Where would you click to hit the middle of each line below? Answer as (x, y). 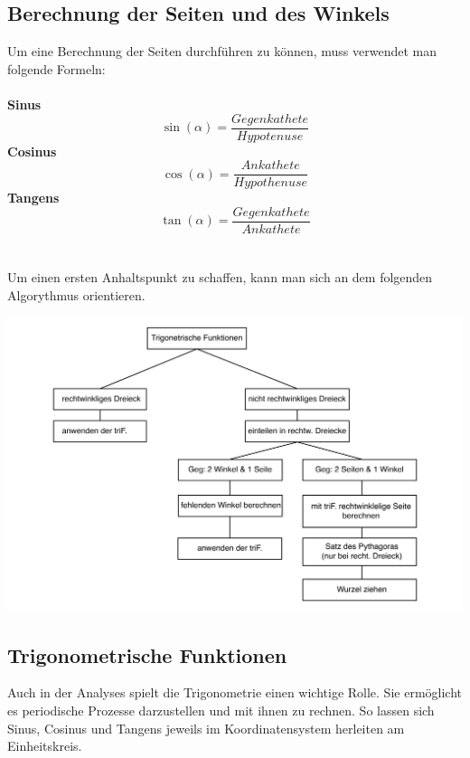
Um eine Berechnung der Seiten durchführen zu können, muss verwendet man (222, 51)
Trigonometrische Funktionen (147, 654)
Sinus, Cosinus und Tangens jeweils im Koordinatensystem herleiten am (206, 728)
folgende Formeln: (56, 68)
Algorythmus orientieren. (76, 294)
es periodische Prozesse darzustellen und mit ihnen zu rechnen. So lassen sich (221, 711)
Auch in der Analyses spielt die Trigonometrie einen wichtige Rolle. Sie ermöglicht (235, 692)
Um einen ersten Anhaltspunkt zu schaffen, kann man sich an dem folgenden (220, 277)
